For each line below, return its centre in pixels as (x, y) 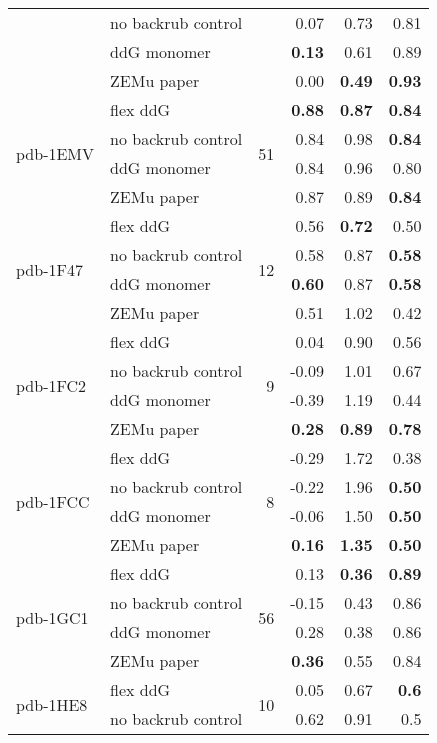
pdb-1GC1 (52, 617)
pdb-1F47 (49, 269)
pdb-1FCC (53, 501)
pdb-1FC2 (51, 385)
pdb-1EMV (55, 153)
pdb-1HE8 (52, 704)
